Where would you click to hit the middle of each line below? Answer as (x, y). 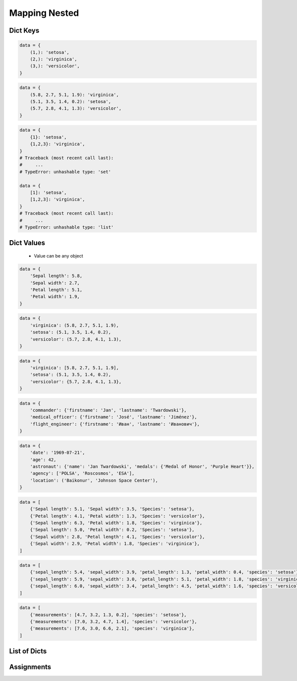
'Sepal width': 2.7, (55, 283)
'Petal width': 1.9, (55, 297)
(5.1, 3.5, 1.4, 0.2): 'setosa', (71, 102)
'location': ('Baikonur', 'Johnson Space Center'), (94, 480)
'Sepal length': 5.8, (56, 276)
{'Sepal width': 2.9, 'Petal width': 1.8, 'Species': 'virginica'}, (115, 544)
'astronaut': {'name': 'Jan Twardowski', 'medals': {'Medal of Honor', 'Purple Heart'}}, (142, 467)
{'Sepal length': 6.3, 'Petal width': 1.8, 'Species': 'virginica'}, (116, 523)
